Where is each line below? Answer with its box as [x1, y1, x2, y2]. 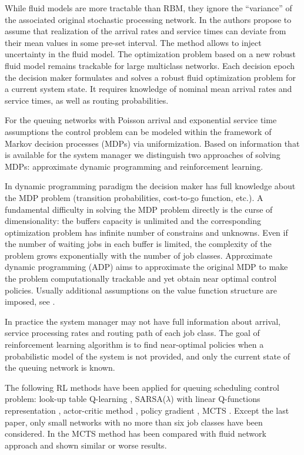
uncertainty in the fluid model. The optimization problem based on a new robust [5, 48, 296, 60]
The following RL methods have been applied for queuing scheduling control [5, 381, 279, 393]
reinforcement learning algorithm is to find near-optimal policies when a [5, 338, 264, 351]
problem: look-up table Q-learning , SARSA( [5, 393, 166, 405]
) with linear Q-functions [171, 393, 260, 405]
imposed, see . [5, 295, 55, 308]
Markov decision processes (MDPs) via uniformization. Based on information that [5, 137, 300, 149]
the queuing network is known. [5, 361, 115, 374]
